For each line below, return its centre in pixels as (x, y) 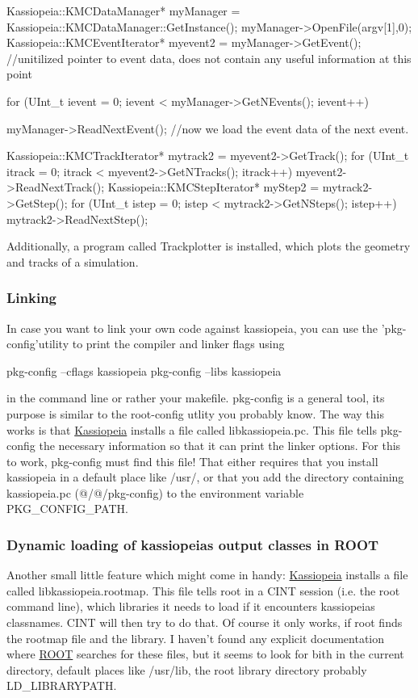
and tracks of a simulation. (73, 261)
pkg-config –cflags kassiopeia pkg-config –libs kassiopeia (144, 370)
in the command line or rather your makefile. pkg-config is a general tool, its (196, 398)
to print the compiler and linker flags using (178, 344)
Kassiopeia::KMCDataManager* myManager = (123, 11)
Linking (32, 298)
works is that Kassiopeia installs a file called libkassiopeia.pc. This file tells (192, 429)
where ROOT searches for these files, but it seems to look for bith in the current (205, 654)
